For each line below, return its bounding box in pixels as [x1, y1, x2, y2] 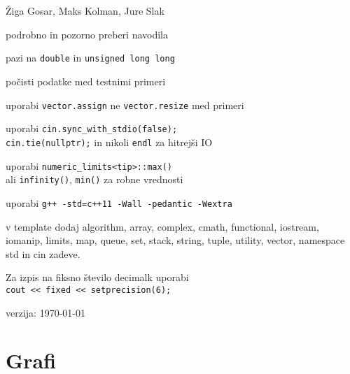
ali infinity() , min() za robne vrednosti [6, 172, 183, 187]
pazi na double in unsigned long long [6, 50, 175, 65]
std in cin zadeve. [6, 246, 80, 261]
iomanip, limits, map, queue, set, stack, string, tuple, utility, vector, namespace [6, 233, 345, 247]
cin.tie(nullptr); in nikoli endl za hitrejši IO [6, 134, 213, 149]
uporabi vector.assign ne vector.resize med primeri [6, 97, 244, 112]
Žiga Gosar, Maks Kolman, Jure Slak [6, 3, 164, 18]
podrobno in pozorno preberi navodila [6, 27, 169, 41]
